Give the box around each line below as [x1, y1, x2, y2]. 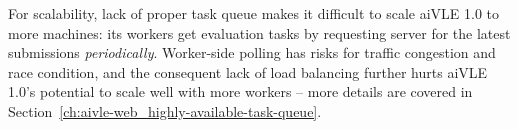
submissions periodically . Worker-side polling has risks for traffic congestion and [8, 42, 496, 63]
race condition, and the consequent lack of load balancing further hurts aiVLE [8, 61, 488, 82]
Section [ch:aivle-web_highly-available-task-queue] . [8, 100, 322, 121]
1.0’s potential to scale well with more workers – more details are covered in [8, 81, 473, 102]
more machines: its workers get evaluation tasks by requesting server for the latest [8, 22, 511, 43]
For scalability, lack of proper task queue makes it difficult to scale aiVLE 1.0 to [8, 3, 499, 23]
